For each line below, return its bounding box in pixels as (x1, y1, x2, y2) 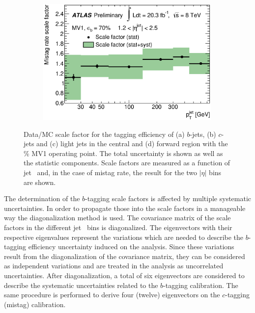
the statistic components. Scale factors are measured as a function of (24, 157, 230, 168)
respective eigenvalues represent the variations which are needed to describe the (4, 232, 244, 242)
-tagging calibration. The (163, 280, 238, 290)
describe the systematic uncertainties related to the (4, 280, 158, 290)
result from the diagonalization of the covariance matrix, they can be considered (4, 251, 245, 261)
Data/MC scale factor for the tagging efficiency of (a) (24, 129, 185, 139)
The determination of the (4, 193, 80, 204)
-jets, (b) (190, 129, 216, 139)
